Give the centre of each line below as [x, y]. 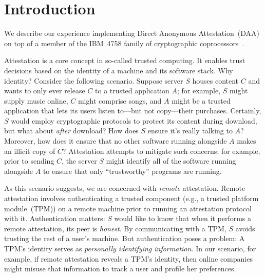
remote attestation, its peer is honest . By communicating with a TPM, [115, 228]
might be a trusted [201, 100]
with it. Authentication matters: [55, 218]
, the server [79, 161]
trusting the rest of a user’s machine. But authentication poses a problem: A [125, 238]
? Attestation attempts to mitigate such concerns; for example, [161, 151]
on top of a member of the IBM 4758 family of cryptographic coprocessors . [124, 43]
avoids [245, 228]
